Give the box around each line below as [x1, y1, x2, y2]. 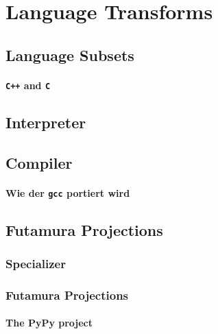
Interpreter [5, 111, 86, 132]
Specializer [5, 254, 66, 272]
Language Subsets [5, 44, 134, 65]
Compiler [5, 152, 73, 173]
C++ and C [5, 77, 51, 92]
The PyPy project [5, 315, 93, 330]
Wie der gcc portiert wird [5, 185, 130, 200]
